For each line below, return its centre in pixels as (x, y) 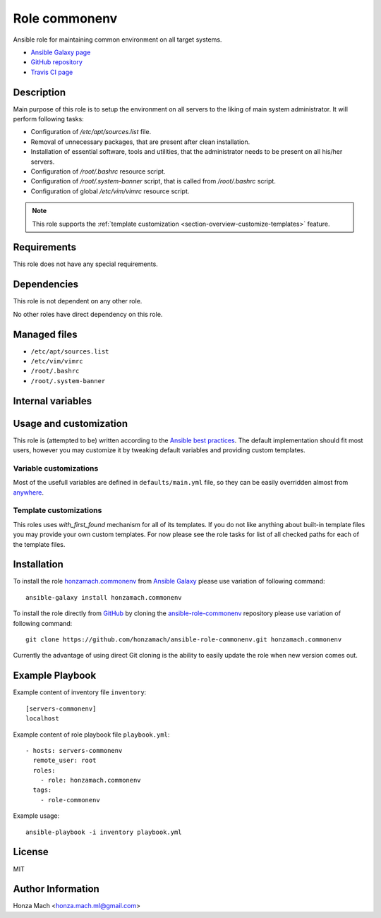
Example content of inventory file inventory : (80, 692)
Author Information (56, 889)
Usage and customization (71, 423)
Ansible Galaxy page (61, 52)
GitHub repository (56, 62)
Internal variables (52, 401)
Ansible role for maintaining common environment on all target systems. (117, 40)
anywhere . (28, 492)
